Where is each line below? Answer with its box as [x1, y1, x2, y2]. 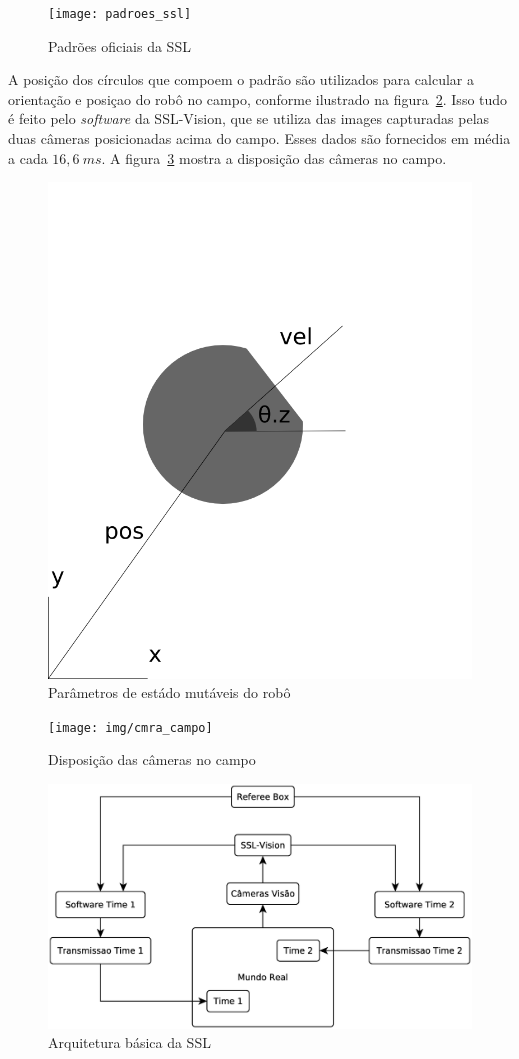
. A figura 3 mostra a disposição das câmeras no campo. [101, 147, 447, 168]
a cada [8, 147, 48, 168]
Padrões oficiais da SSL [48, 35, 191, 56]
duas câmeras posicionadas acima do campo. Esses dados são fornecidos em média [8, 128, 511, 149]
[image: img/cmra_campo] [48, 720, 213, 735]
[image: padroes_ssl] [48, 7, 192, 21]
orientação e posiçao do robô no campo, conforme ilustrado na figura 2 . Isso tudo [8, 88, 508, 109]
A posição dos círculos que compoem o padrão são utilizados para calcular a [8, 69, 475, 90]
